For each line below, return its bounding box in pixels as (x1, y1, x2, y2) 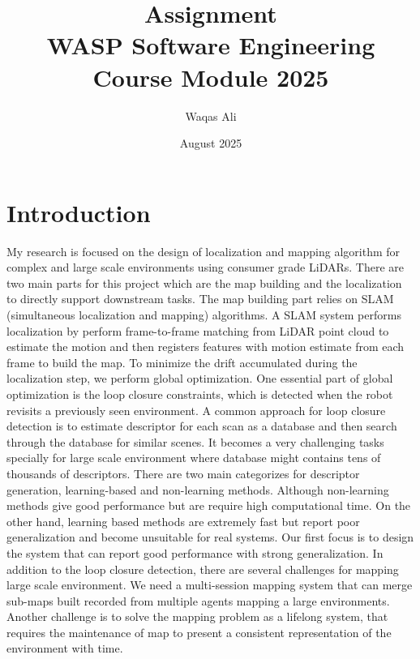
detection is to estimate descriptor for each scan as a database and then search (6, 417, 397, 434)
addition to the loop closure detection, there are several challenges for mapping (6, 560, 399, 577)
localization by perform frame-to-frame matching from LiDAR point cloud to (6, 322, 389, 339)
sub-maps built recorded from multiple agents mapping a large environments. (6, 592, 390, 609)
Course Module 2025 (92, 60, 329, 93)
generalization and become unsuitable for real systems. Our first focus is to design (6, 528, 414, 546)
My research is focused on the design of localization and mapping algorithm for (6, 242, 401, 259)
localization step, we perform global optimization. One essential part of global (6, 370, 393, 387)
